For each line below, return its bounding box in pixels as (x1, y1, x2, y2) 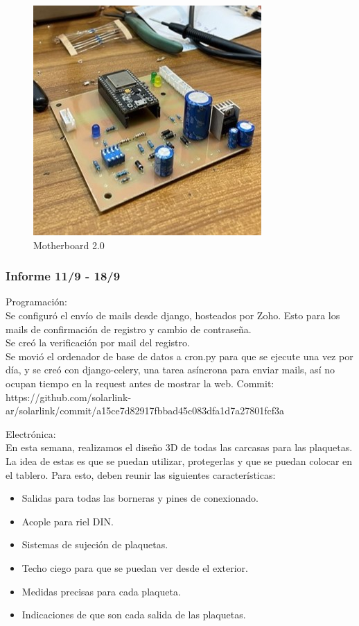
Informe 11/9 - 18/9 (6, 267, 121, 285)
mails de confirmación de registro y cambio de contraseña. (6, 321, 252, 336)
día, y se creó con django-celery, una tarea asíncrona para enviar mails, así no (6, 362, 335, 377)
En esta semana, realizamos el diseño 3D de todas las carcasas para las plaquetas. (6, 440, 353, 455)
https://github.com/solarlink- (6, 389, 132, 404)
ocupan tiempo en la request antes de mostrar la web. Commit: (6, 375, 274, 390)
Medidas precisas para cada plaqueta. (21, 584, 181, 598)
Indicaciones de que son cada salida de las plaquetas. (21, 607, 246, 622)
